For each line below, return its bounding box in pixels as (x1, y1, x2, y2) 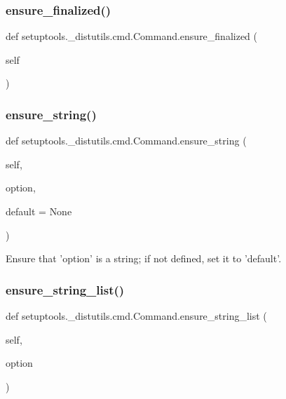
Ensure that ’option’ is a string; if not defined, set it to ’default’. (6, 251, 282, 266)
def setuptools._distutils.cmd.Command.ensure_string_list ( (6, 309, 267, 323)
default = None (6, 204, 72, 218)
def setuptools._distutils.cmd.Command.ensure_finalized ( (6, 29, 258, 43)
